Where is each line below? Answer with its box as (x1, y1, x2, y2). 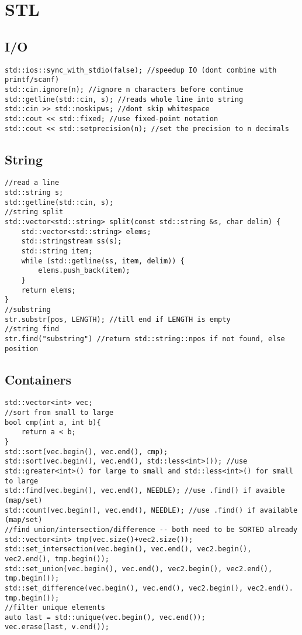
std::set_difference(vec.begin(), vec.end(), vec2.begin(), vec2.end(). (5, 583, 293, 592)
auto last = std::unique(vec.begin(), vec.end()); (5, 613, 206, 622)
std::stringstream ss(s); (21, 237, 122, 246)
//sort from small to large (5, 409, 114, 417)
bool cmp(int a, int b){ (5, 418, 101, 427)
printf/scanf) (5, 75, 60, 84)
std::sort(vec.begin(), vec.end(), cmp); (5, 447, 168, 456)
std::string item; (21, 246, 93, 255)
